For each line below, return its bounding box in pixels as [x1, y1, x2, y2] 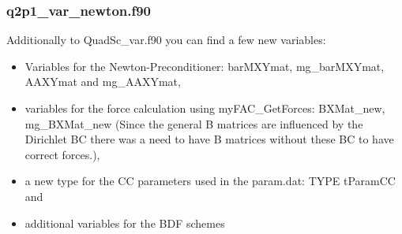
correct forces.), [24, 146, 100, 162]
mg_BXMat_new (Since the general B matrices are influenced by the [24, 115, 363, 132]
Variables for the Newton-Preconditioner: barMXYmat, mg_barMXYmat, [24, 58, 385, 74]
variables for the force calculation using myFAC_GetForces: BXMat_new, [24, 100, 385, 116]
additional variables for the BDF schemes [24, 214, 225, 231]
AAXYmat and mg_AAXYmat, [24, 73, 181, 90]
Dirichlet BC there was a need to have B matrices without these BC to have [24, 131, 394, 147]
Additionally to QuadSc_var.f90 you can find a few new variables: [6, 32, 326, 48]
